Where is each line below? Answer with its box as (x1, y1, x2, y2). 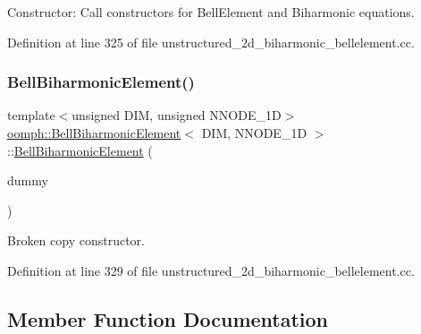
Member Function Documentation (7, 304, 329, 332)
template (7, 106, 55, 124)
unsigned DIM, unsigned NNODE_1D (72, 106, 282, 124)
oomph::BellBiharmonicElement (7, 124, 181, 141)
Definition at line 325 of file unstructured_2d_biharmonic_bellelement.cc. (7, 32, 415, 51)
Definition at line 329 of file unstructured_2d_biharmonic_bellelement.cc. (7, 261, 415, 279)
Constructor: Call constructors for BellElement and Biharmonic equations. (7, 3, 415, 21)
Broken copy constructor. (7, 231, 145, 250)
